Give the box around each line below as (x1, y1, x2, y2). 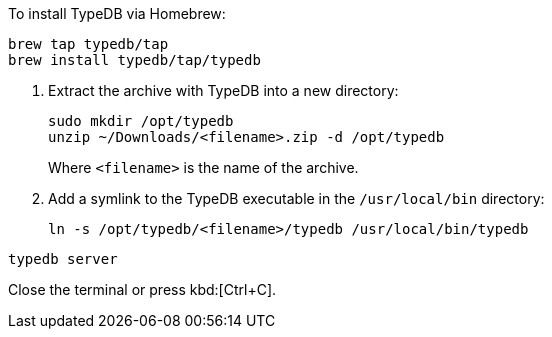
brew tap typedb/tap (8, 36, 169, 52)
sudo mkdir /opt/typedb (48, 113, 234, 129)
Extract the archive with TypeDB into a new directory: (48, 82, 399, 99)
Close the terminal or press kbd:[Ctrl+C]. (8, 281, 277, 298)
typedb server (8, 251, 118, 267)
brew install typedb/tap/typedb (8, 52, 261, 68)
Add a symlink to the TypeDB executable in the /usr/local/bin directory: (48, 190, 545, 207)
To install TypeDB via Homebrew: (8, 5, 226, 22)
